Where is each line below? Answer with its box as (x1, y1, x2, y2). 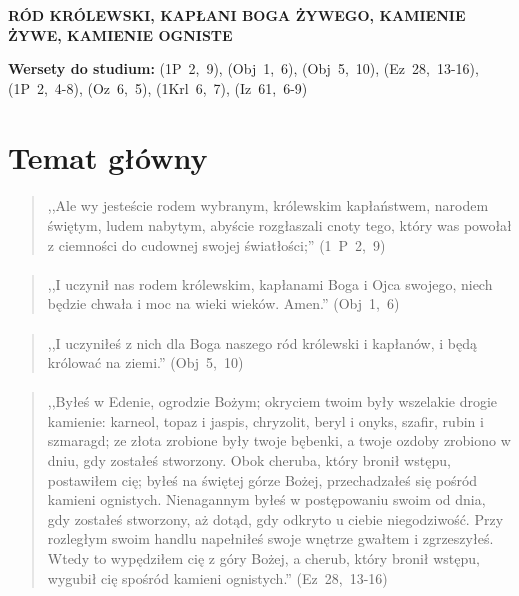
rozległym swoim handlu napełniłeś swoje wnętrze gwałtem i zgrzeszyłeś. (47, 528, 494, 549)
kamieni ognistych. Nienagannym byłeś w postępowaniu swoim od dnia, (47, 489, 486, 510)
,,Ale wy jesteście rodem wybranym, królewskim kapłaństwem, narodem (47, 195, 489, 216)
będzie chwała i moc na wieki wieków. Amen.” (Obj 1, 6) (47, 293, 400, 314)
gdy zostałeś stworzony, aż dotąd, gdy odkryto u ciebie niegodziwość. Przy (47, 508, 504, 529)
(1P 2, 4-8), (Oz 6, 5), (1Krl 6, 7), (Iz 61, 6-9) (8, 77, 308, 98)
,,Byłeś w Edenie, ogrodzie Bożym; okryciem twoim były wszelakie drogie (47, 391, 498, 412)
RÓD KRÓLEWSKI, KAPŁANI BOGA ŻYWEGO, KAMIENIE (8, 5, 466, 25)
